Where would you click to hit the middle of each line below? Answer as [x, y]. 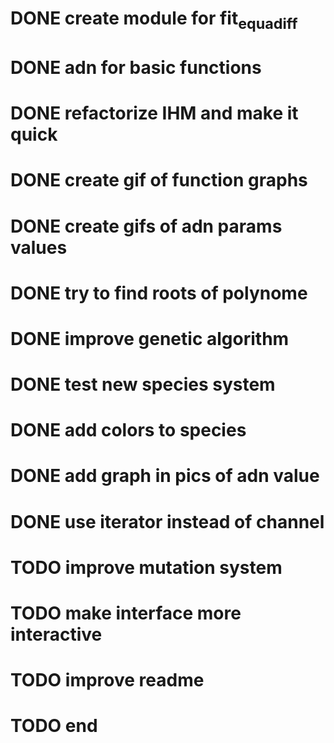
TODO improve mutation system [146, 567]
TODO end [54, 726]
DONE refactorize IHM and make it [154, 113]
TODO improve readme [107, 680]
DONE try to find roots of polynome [159, 293]
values [39, 247]
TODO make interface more [126, 613]
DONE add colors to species [128, 430]
